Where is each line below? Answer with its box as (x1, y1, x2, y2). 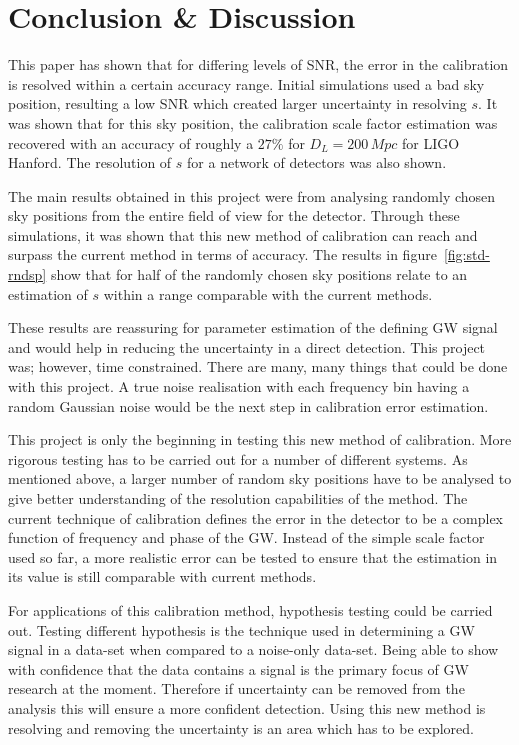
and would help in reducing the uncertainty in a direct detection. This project (8, 336, 486, 357)
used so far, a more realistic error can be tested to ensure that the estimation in (8, 546, 498, 567)
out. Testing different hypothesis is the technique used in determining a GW (8, 619, 475, 640)
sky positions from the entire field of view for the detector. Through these (8, 205, 460, 226)
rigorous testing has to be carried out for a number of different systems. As (8, 448, 468, 469)
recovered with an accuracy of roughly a (8, 132, 254, 153)
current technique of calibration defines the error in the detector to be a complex (8, 507, 504, 528)
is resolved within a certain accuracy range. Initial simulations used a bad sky (8, 73, 485, 94)
